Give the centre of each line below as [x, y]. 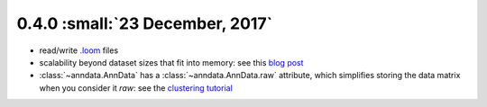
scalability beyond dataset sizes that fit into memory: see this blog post [171, 62]
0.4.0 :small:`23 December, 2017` [145, 23]
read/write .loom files [79, 50]
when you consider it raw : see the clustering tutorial [136, 88]
